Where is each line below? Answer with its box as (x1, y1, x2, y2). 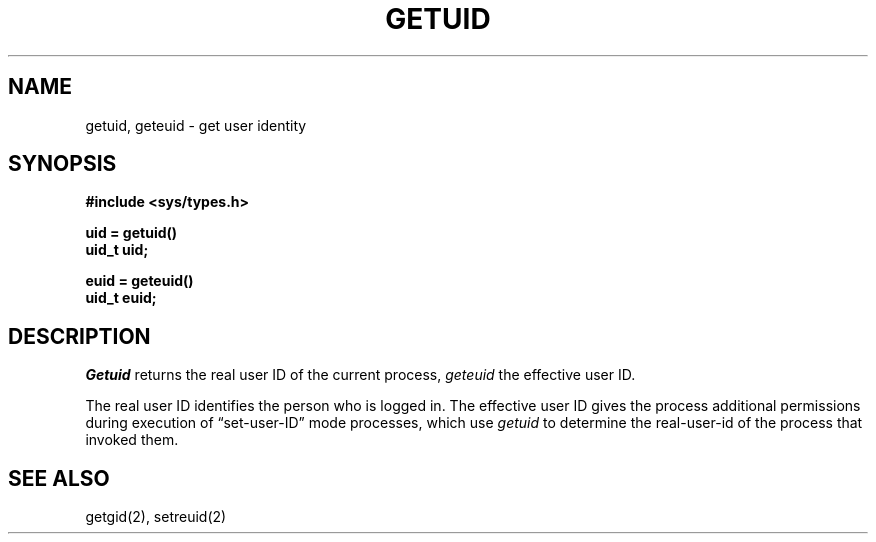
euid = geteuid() (85, 272, 194, 290)
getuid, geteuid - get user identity (85, 116, 307, 134)
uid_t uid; (85, 241, 149, 259)
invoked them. (85, 431, 179, 449)
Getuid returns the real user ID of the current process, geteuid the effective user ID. (85, 366, 636, 384)
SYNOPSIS (8, 151, 117, 177)
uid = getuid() (85, 224, 178, 242)
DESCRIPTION (8, 323, 151, 349)
